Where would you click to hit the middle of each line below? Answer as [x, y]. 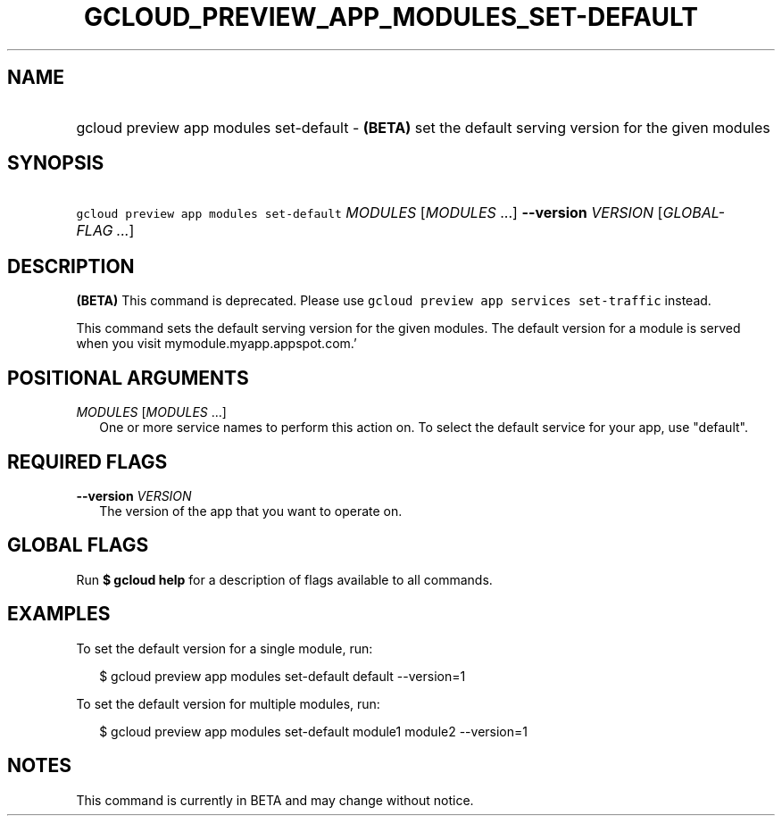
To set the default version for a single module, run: [225, 648]
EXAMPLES [59, 614]
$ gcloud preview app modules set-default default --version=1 [283, 676]
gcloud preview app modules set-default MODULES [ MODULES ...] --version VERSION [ [370, 213]
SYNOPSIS [56, 163]
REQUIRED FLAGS [87, 461]
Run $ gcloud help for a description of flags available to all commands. [284, 579]
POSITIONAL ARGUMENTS [128, 378]
